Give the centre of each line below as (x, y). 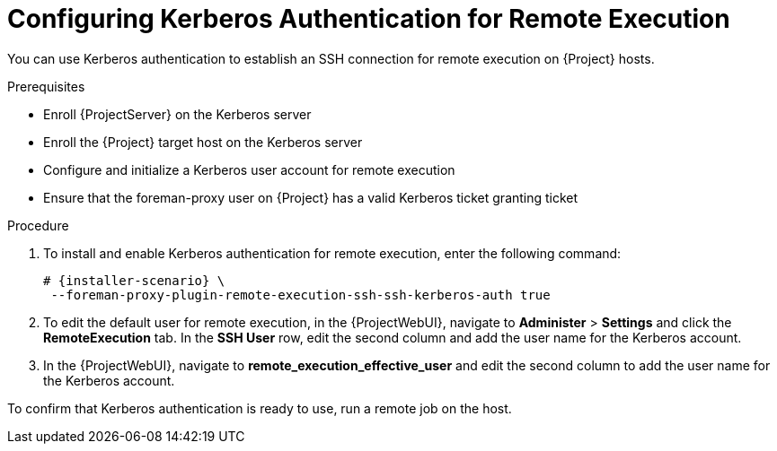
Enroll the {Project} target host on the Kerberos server (203, 142)
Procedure (38, 225)
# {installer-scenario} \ (134, 280)
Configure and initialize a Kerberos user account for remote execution (249, 169)
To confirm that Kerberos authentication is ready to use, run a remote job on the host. (260, 408)
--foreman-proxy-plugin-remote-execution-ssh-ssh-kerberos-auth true (300, 295)
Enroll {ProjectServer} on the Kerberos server (177, 114)
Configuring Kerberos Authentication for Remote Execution (369, 19)
